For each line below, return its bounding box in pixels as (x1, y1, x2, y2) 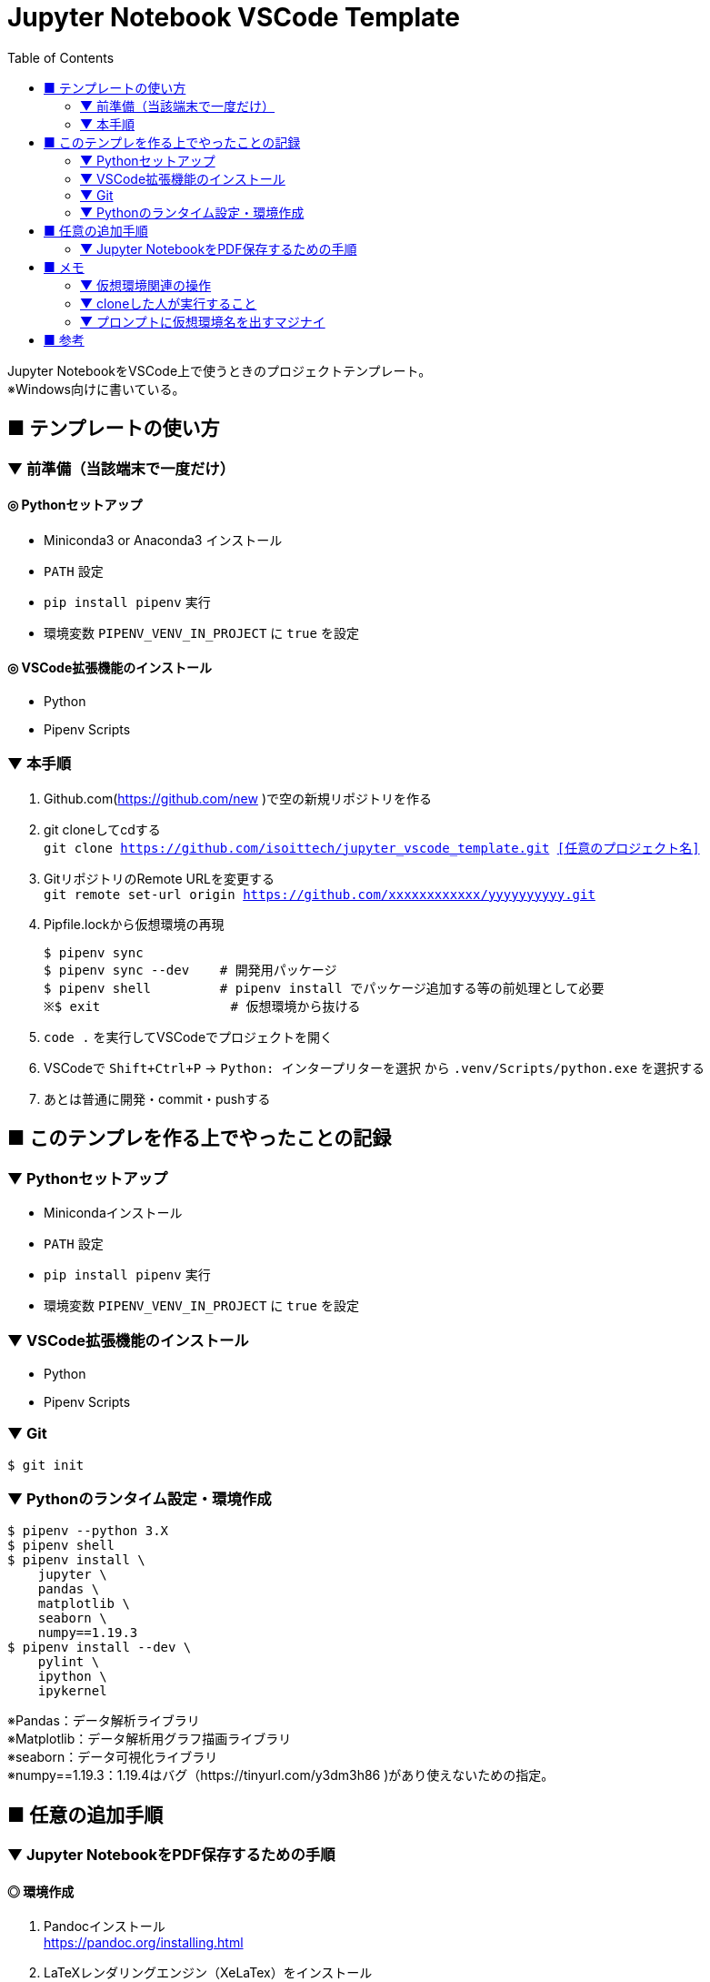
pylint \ (37, 1654, 100, 1670)
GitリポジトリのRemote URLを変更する (44, 870, 275, 886)
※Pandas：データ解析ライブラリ (7, 1713, 200, 1729)
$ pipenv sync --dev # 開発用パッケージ (44, 962, 337, 977)
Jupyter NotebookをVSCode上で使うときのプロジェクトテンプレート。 (7, 362, 432, 379)
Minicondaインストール (44, 1205, 183, 1220)
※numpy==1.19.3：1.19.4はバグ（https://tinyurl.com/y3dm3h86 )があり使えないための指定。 (7, 1767, 555, 1784)
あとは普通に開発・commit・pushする (44, 1090, 271, 1107)
